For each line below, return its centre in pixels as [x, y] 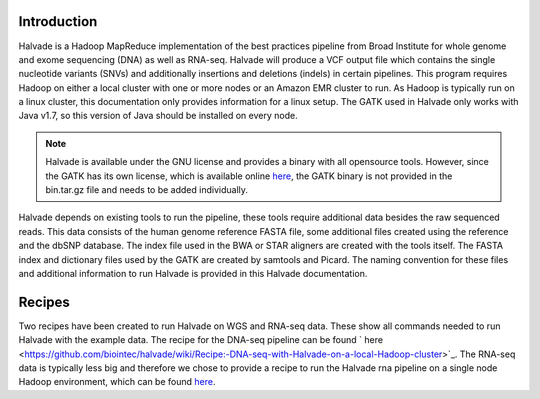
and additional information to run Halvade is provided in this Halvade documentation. [193, 273]
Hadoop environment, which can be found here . [117, 382]
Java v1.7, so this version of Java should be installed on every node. [158, 116]
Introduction [58, 21]
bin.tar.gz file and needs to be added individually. [147, 190]
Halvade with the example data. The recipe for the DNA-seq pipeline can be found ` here [201, 340]
